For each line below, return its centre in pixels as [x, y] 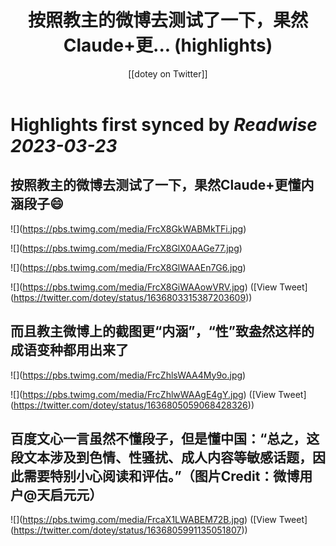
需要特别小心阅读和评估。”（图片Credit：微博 [161, 476]
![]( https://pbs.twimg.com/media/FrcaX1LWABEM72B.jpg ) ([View [143, 520]
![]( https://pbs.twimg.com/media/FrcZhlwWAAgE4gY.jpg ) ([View [143, 394]
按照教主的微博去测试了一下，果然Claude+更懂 [156, 185]
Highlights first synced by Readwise [164, 124]
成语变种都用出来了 [69, 350]
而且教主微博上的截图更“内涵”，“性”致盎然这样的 [162, 331]
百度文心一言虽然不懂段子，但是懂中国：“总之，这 [165, 438]
